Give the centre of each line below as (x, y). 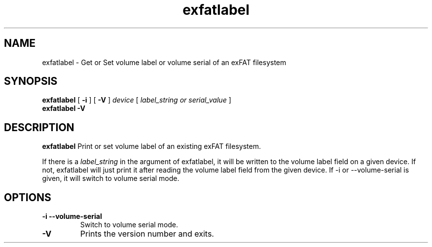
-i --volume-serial (72, 216)
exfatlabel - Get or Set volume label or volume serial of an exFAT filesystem (164, 62)
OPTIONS (28, 197)
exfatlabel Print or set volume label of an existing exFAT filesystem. (151, 146)
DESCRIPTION (39, 127)
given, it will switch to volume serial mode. (111, 178)
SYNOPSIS (31, 81)
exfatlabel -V (64, 108)
